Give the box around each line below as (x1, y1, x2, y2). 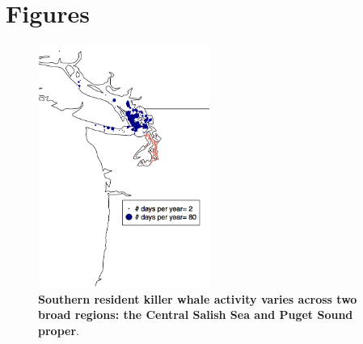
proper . (38, 321, 79, 338)
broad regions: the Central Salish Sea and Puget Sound (38, 306, 353, 323)
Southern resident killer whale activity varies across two (38, 290, 357, 307)
